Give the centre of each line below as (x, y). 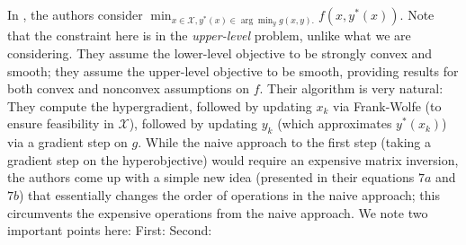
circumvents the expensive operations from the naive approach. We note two (218, 212)
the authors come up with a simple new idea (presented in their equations (211, 177)
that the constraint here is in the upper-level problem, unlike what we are (209, 35)
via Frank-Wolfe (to (387, 105)
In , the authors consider (75, 14)
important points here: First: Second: (110, 230)
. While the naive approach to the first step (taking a (284, 142)
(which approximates (335, 123)
